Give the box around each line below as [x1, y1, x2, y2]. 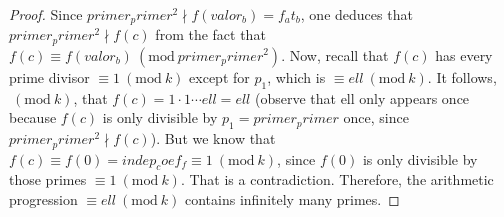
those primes [9, 169, 87, 190]
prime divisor [9, 66, 90, 87]
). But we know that [150, 128, 276, 149]
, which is [267, 66, 326, 87]
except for [189, 66, 250, 87]
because [9, 107, 57, 128]
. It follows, [427, 66, 497, 87]
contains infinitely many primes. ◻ [185, 188, 400, 209]
